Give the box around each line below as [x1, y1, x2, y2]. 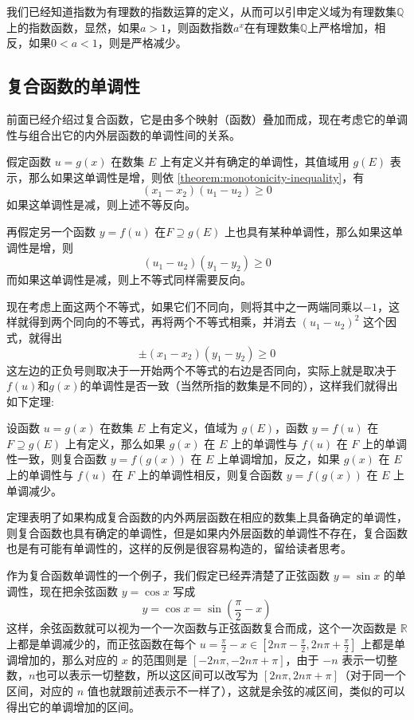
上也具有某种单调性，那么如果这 [225, 222, 393, 239]
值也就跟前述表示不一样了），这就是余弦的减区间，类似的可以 [87, 683, 405, 699]
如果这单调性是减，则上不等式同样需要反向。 [17, 271, 252, 288]
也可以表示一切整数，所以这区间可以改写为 [35, 667, 259, 683]
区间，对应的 [6, 683, 73, 699]
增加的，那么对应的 [17, 651, 118, 667]
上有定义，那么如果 [64, 435, 166, 451]
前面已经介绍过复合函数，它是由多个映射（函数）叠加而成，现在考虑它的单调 [6, 110, 408, 127]
